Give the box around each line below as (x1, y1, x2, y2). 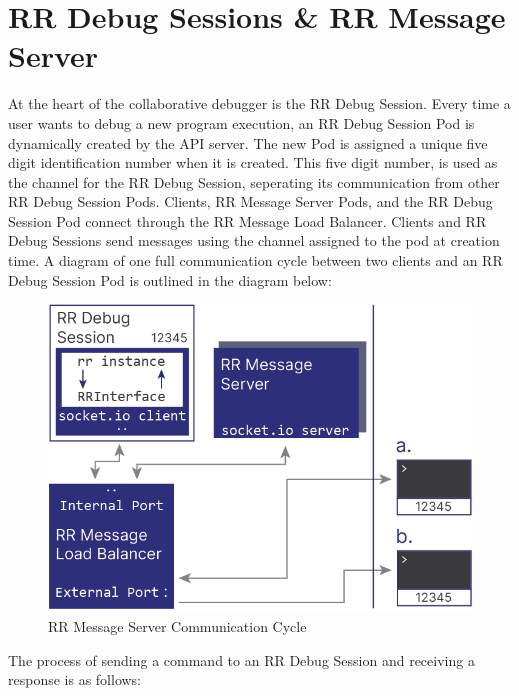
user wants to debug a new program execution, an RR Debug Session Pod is (8, 112, 475, 133)
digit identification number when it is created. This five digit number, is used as (8, 152, 498, 173)
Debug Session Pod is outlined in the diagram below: (8, 269, 332, 290)
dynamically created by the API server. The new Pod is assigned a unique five (8, 132, 488, 153)
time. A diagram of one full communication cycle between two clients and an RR (8, 250, 503, 271)
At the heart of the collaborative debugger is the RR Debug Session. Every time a (8, 93, 511, 114)
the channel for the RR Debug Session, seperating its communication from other (8, 171, 500, 192)
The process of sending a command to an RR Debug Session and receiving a (8, 649, 475, 670)
